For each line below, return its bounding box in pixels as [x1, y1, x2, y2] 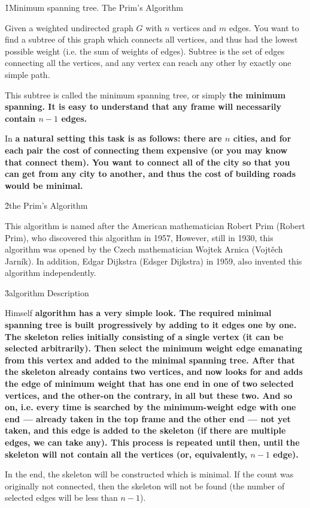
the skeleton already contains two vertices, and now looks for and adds [5, 365, 303, 378]
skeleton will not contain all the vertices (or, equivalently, [5, 447, 248, 460]
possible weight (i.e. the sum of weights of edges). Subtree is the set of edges [5, 44, 285, 57]
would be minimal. [5, 179, 83, 191]
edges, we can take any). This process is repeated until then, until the [5, 436, 300, 448]
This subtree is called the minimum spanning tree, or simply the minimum [5, 88, 286, 101]
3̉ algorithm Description [5, 286, 89, 299]
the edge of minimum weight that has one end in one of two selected [5, 377, 294, 390]
